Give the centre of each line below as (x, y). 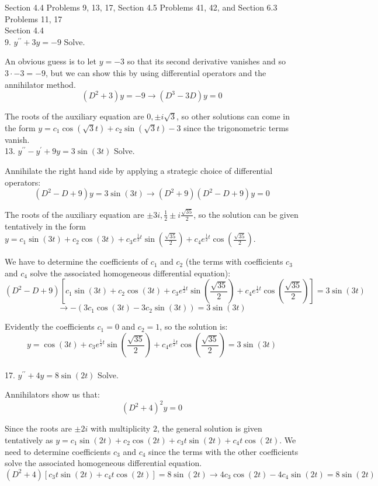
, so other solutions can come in (233, 116)
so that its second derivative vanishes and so (206, 61)
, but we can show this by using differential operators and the (156, 72)
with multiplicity (120, 428)
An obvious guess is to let (51, 61)
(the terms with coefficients (234, 261)
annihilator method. (40, 84)
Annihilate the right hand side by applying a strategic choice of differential (139, 170)
